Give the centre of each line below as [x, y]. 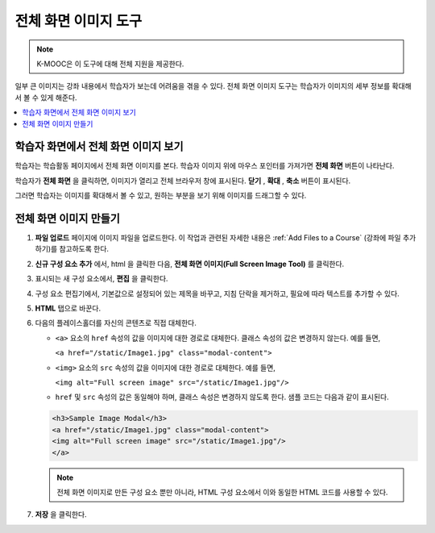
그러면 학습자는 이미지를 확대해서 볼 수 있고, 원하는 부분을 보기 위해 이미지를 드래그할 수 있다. [161, 196]
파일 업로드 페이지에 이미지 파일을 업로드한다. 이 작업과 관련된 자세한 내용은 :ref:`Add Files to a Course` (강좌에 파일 [218, 238]
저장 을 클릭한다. [61, 514]
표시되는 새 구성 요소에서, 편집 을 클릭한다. [101, 279]
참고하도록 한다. [84, 249]
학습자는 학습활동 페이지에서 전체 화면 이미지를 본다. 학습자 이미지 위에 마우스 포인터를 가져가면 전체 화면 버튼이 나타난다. [205, 166]
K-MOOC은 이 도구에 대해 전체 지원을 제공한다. [110, 64]
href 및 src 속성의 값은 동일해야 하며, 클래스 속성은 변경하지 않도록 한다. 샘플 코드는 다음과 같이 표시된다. [222, 397]
